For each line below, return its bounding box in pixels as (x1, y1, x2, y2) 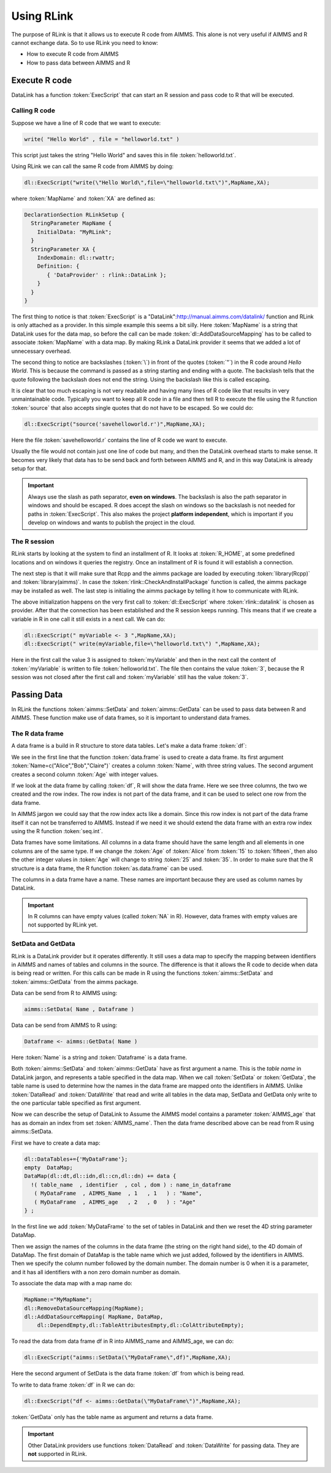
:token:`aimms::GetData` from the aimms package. (11, 978, 139, 985)
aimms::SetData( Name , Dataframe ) (24, 1006, 135, 1013)
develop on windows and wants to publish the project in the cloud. (28, 518, 196, 526)
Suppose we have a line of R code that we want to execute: (11, 119, 161, 126)
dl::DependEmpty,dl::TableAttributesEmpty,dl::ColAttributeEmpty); (37, 1322, 245, 1329)
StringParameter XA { (31, 245, 96, 253)
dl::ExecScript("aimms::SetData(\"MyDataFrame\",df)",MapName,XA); (24, 1354, 232, 1361)
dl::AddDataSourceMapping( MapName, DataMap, (24, 1313, 164, 1320)
